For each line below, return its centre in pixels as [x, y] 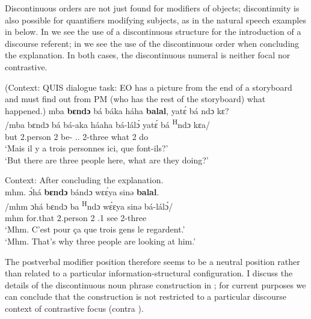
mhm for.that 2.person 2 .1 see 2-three [76, 217]
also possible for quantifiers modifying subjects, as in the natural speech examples [155, 20]
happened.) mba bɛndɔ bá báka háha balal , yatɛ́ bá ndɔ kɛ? [117, 110]
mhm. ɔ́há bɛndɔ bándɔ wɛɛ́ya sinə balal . [82, 191]
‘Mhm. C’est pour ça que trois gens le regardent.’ [95, 229]
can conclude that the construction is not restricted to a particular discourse [146, 296]
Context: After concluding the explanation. [84, 180]
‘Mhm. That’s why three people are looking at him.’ [100, 241]
